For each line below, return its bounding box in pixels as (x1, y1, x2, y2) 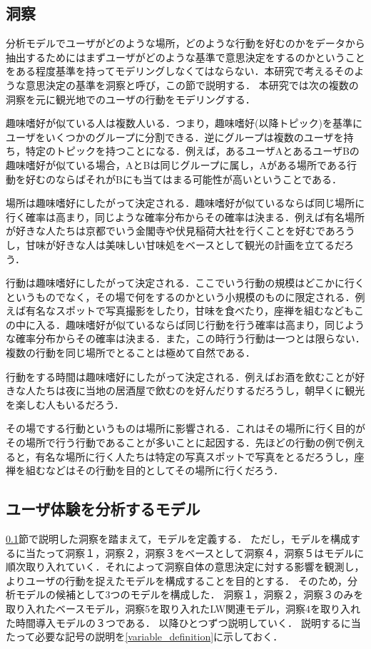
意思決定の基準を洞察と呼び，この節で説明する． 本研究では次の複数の (25, 77, 359, 92)
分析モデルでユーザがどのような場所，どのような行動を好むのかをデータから (6, 36, 365, 51)
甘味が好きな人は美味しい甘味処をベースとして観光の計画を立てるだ (25, 237, 345, 252)
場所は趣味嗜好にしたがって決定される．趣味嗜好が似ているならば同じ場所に (6, 195, 365, 210)
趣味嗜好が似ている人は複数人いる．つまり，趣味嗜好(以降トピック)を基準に (6, 116, 362, 131)
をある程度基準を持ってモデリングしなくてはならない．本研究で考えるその (6, 63, 355, 78)
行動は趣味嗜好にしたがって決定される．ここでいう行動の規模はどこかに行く (6, 275, 365, 290)
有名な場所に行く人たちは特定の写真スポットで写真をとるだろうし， (35, 449, 355, 464)
